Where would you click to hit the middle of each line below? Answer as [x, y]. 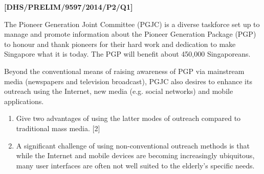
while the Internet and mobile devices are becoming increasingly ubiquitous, [135, 155]
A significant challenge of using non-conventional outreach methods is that [133, 145]
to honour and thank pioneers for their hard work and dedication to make [120, 44]
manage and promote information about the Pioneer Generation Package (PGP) [130, 34]
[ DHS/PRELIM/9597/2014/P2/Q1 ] [69, 7]
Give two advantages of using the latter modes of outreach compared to [128, 118]
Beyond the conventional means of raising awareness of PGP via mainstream [124, 71]
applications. [24, 101]
